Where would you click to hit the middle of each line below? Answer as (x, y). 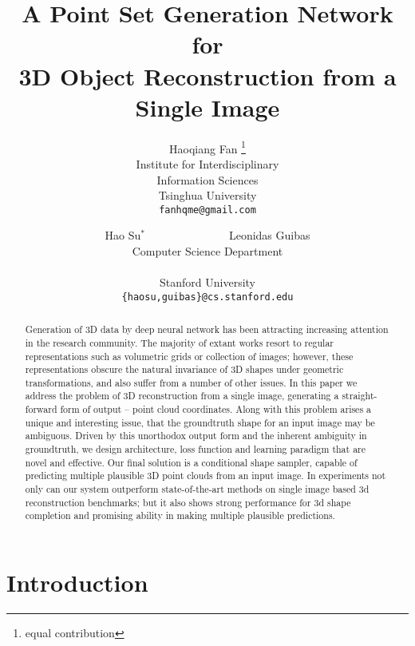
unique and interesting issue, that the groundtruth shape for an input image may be (200, 422)
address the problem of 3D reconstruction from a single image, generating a (182, 396)
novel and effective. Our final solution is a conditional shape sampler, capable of (191, 462)
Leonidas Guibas (269, 235)
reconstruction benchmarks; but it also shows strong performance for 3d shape (188, 502)
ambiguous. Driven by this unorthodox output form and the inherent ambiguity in (196, 436)
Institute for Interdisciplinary (207, 163)
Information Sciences (207, 179)
